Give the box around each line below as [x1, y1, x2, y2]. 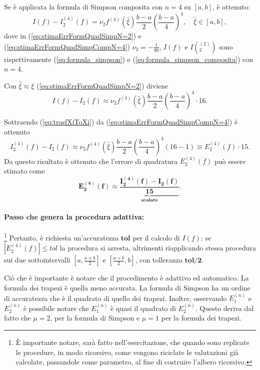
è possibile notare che [23, 302, 89, 313]
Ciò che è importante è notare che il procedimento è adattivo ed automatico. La [4, 272, 249, 283]
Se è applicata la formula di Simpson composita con [4, 1, 163, 11]
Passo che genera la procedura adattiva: [4, 211, 144, 221]
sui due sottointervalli [4, 254, 70, 265]
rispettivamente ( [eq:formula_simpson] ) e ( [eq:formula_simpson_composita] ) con [4, 53, 253, 64]
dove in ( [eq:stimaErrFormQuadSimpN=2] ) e [4, 30, 141, 41]
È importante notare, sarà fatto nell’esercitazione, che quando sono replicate [15, 337, 249, 347]
